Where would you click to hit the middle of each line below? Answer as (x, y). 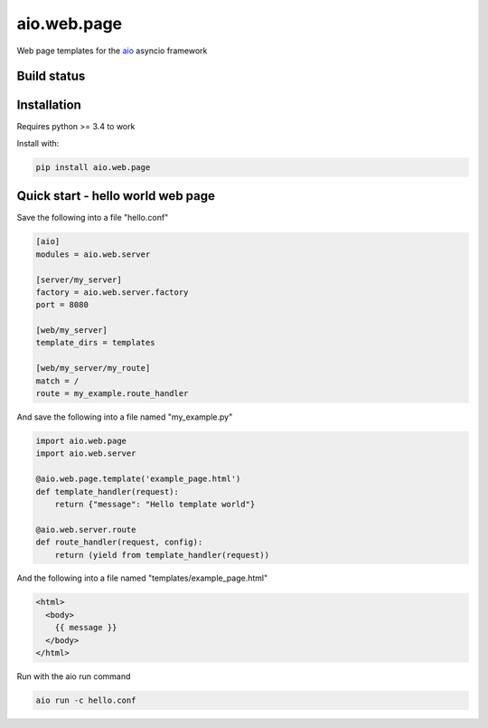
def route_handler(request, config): (119, 542)
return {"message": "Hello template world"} (155, 504)
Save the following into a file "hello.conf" (93, 218)
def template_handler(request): (108, 492)
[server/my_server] (79, 279)
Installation (49, 105)
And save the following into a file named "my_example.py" (125, 417)
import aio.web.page (81, 440)
